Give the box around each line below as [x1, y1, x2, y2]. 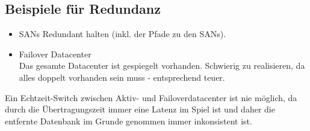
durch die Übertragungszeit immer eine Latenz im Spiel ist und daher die [5, 103, 275, 115]
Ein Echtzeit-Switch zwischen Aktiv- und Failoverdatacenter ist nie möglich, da [5, 91, 297, 103]
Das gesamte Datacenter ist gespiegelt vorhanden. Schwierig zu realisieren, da [19, 59, 305, 72]
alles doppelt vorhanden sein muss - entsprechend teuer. [19, 71, 225, 83]
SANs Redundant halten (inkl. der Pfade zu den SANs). [19, 28, 226, 40]
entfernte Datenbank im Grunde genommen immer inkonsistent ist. [5, 114, 252, 127]
